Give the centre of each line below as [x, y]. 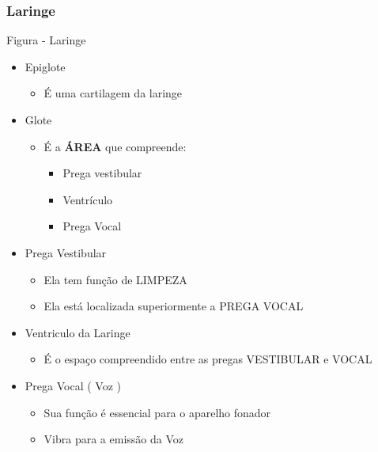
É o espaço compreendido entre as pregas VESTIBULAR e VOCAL [208, 359]
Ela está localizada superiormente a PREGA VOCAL [174, 306]
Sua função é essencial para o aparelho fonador [157, 412]
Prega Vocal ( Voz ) [73, 385]
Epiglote [45, 66]
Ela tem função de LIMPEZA [115, 279]
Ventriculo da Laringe [77, 332]
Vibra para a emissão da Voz [113, 439]
